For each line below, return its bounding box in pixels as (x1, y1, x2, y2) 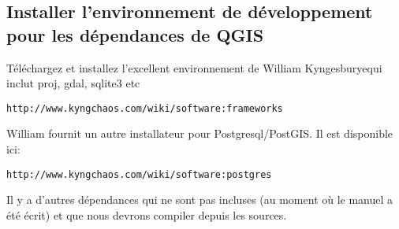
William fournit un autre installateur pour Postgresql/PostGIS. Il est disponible (6, 125, 393, 142)
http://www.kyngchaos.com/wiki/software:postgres (6, 168, 272, 180)
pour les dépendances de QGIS (6, 22, 264, 46)
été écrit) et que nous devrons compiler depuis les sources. (6, 206, 287, 223)
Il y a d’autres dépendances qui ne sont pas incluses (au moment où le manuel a (6, 191, 393, 208)
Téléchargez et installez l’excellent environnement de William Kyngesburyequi (6, 59, 382, 76)
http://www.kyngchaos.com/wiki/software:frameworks (6, 102, 283, 114)
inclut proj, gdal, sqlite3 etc (6, 75, 140, 91)
